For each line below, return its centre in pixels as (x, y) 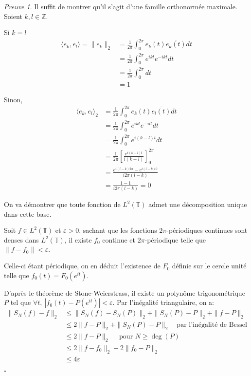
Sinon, (13, 99)
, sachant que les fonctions (118, 230)
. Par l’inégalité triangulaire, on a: (163, 302)
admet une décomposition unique (198, 204)
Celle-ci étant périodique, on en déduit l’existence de (82, 266)
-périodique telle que (175, 239)
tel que (21, 302)
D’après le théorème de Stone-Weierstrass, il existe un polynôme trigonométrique (125, 292)
